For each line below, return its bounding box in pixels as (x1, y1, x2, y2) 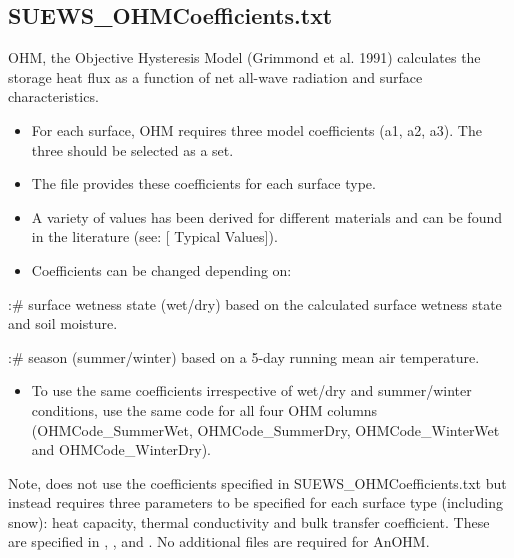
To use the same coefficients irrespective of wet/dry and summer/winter (31, 380, 472, 401)
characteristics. (8, 86, 99, 107)
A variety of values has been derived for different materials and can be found (31, 206, 502, 227)
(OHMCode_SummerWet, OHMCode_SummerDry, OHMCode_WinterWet (31, 419, 500, 440)
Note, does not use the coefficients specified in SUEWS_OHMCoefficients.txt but (8, 472, 507, 493)
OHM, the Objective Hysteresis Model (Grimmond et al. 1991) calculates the (8, 47, 481, 68)
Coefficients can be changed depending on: (31, 259, 292, 280)
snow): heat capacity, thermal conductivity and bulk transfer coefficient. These (8, 511, 490, 532)
